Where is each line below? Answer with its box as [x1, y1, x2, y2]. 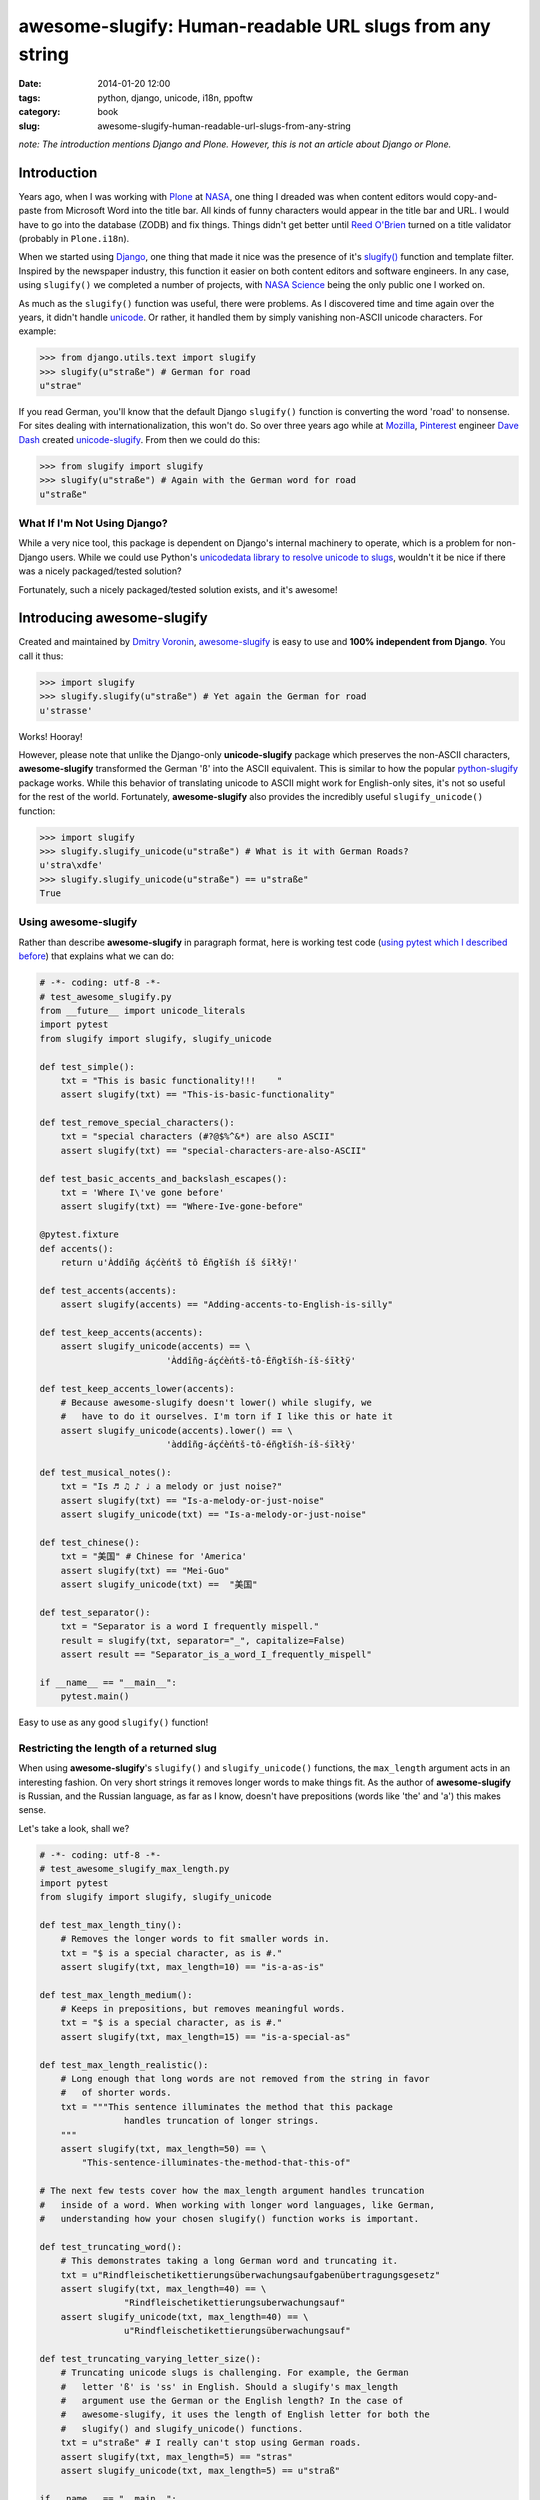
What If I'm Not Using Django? [18, 516, 169, 530]
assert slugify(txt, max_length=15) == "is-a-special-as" [60, 2031, 351, 2042]
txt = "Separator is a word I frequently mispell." [60, 1621, 320, 1632]
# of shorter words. [60, 2087, 172, 2099]
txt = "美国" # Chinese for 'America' [60, 1551, 248, 1562]
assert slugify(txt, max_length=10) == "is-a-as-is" [60, 1961, 325, 1972]
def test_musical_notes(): [39, 1466, 172, 1478]
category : [18, 106, 61, 118]
